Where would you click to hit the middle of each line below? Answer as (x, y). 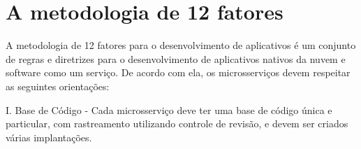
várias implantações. (49, 137)
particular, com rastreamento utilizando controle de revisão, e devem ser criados (177, 123)
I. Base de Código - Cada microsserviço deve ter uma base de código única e (169, 109)
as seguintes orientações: (58, 86)
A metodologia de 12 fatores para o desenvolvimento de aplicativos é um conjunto (181, 45)
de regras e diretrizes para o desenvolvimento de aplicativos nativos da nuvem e (176, 58)
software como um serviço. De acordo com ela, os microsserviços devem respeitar (178, 72)
